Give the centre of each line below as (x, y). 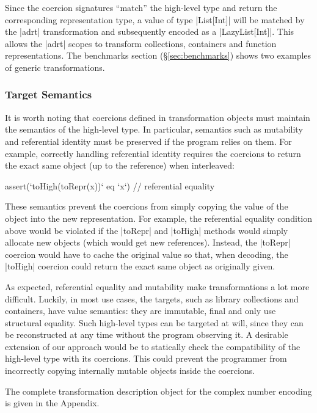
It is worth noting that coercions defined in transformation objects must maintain (158, 117)
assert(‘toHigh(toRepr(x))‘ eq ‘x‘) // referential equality (110, 185)
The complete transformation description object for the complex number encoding (158, 391)
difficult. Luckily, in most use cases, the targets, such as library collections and (152, 298)
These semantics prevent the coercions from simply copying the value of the (147, 206)
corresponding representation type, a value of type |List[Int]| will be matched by (155, 19)
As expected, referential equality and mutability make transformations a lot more (157, 286)
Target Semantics (49, 94)
